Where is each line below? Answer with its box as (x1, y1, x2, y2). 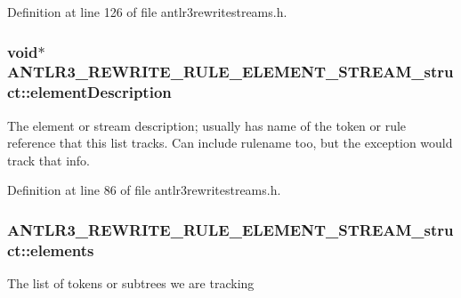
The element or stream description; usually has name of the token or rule (7, 116, 407, 134)
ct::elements (7, 238, 94, 261)
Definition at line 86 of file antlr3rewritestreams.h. (7, 181, 281, 199)
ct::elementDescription (7, 81, 172, 103)
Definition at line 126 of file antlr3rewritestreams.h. (7, 3, 287, 20)
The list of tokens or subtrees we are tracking (7, 274, 255, 293)
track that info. (7, 150, 91, 169)
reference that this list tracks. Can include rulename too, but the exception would (7, 133, 453, 152)
